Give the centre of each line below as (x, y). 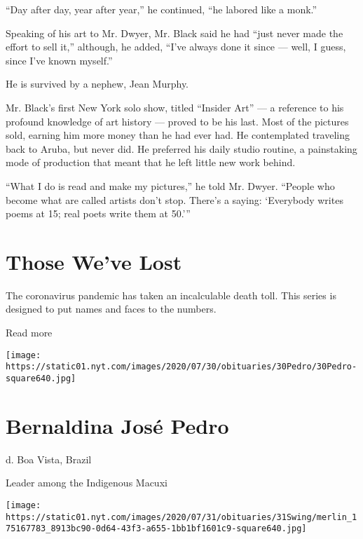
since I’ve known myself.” (59, 60)
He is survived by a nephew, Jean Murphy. (97, 84)
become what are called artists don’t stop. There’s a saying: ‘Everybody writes (174, 199)
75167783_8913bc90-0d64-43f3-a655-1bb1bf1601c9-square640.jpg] (156, 529)
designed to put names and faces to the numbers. (111, 309)
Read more (29, 333)
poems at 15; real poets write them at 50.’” (98, 213)
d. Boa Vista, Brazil (49, 459)
